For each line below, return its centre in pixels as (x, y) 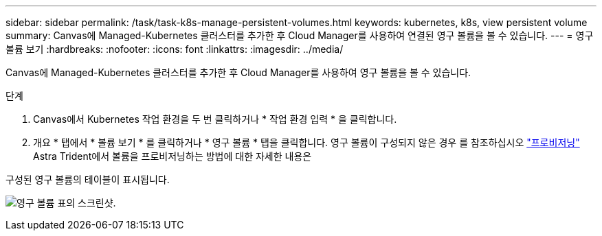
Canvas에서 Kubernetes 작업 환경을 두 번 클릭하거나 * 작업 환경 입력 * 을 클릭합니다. (215, 119)
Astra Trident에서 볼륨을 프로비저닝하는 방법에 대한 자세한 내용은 (172, 156)
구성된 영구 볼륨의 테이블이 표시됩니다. (88, 179)
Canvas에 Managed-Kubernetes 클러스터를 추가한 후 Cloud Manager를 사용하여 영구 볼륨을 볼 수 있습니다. (238, 72)
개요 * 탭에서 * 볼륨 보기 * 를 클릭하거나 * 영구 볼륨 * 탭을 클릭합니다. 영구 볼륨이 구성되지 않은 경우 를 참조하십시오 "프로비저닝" (306, 142)
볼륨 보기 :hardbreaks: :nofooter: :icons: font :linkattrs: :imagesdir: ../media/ (175, 49)
